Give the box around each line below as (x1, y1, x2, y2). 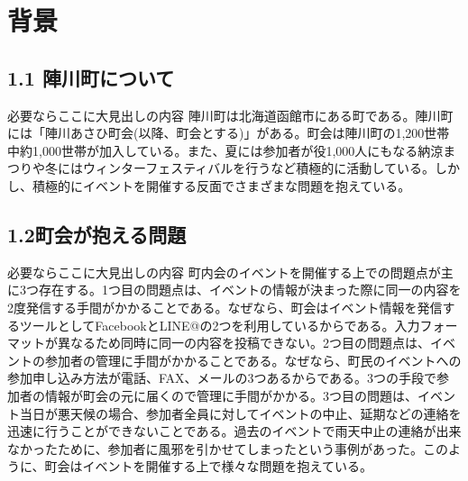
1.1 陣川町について (7, 63, 175, 91)
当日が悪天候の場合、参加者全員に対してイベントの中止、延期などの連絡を (19, 404, 462, 422)
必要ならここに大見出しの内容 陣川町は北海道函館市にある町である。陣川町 (7, 105, 454, 124)
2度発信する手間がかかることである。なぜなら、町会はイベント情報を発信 (7, 297, 443, 316)
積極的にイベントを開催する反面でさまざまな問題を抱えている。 (32, 176, 411, 195)
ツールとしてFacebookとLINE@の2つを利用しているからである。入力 (19, 315, 420, 334)
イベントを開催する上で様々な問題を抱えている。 (82, 457, 372, 476)
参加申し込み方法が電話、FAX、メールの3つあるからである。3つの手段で (7, 368, 437, 387)
